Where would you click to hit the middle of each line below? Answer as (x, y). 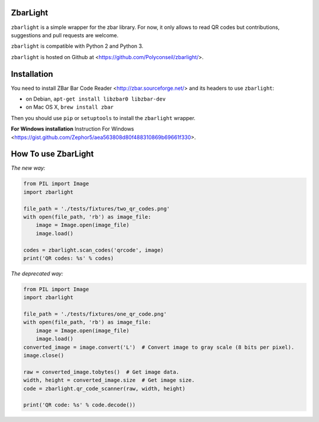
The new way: (28, 168)
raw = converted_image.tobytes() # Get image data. (101, 372)
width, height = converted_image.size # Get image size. (109, 380)
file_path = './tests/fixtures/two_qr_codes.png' (97, 209)
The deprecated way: (37, 273)
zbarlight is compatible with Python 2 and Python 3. (77, 46)
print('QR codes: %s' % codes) (69, 258)
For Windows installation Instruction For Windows (72, 129)
